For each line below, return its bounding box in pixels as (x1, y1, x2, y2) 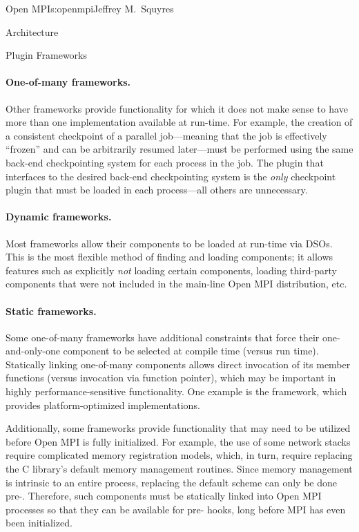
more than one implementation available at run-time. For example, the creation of (6, 115, 353, 129)
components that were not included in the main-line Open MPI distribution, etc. (6, 276, 347, 291)
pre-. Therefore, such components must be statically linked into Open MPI (6, 488, 322, 503)
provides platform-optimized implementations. (6, 397, 200, 412)
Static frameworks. (6, 303, 97, 318)
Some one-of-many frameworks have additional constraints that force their (6, 330, 320, 344)
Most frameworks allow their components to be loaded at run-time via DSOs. (6, 236, 333, 250)
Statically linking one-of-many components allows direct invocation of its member (6, 357, 351, 371)
